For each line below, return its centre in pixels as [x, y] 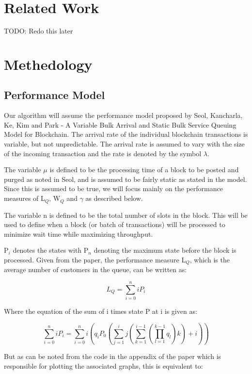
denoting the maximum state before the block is [165, 250]
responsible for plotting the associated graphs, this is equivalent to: [103, 366]
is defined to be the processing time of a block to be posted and [144, 170]
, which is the [210, 259]
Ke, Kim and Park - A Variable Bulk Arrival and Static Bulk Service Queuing [120, 124]
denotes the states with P [51, 250]
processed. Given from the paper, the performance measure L [95, 259]
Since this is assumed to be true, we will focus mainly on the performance [113, 188]
